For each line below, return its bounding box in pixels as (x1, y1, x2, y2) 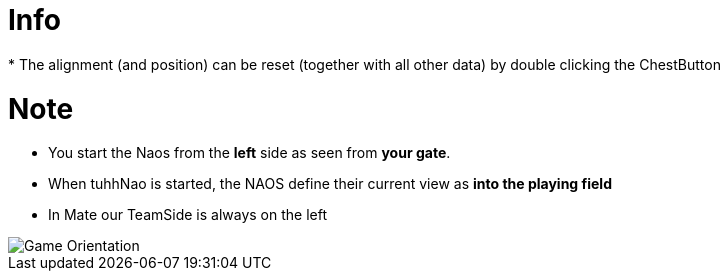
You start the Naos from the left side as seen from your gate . (48, 144, 451, 162)
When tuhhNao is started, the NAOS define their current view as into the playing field (48, 175, 612, 193)
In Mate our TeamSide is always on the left (48, 206, 327, 224)
